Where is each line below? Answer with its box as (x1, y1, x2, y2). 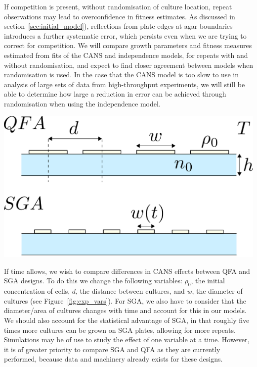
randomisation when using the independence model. (4, 98, 161, 108)
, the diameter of (192, 286, 243, 296)
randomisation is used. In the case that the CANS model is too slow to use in (4, 69, 239, 80)
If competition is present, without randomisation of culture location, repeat (4, 1, 232, 11)
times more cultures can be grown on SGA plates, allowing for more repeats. (4, 324, 236, 335)
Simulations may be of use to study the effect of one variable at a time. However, (4, 334, 250, 345)
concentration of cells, (4, 286, 70, 296)
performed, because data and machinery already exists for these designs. (4, 354, 223, 364)
